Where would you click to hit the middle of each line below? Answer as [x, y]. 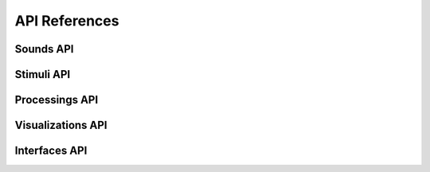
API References [67, 21]
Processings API [57, 100]
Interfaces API [51, 151]
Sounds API [44, 49]
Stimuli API [43, 74]
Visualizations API [61, 125]
